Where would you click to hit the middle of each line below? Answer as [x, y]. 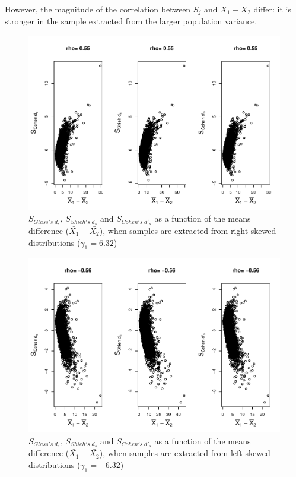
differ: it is [273, 9]
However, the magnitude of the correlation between [98, 9]
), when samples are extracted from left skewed [185, 453]
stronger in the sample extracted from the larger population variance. [131, 21]
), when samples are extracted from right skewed [188, 231]
